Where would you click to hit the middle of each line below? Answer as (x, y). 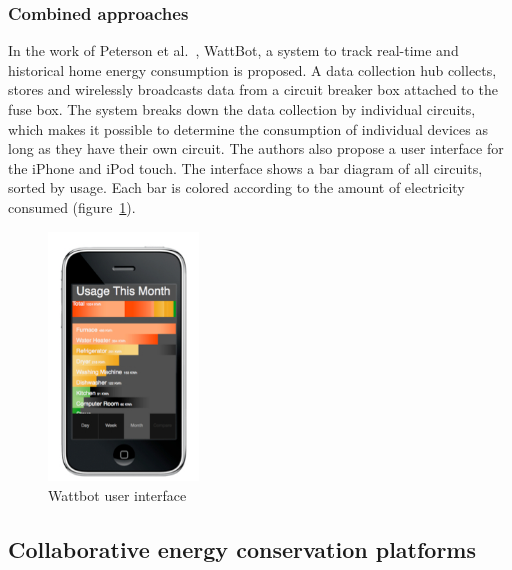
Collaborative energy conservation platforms (242, 548)
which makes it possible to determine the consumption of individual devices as (248, 128)
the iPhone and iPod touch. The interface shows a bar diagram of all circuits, (245, 167)
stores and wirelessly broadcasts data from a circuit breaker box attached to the (253, 89)
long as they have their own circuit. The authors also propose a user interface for (256, 148)
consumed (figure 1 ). (72, 206)
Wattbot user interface (117, 495)
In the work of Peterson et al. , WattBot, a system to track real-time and (233, 50)
